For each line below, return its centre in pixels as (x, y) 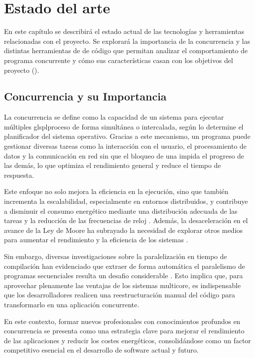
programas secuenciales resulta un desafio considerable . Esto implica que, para (124, 276)
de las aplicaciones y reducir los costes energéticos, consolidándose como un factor (127, 340)
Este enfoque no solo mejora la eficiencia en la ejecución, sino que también (116, 191)
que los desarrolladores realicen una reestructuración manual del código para (120, 295)
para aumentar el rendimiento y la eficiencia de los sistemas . (96, 240)
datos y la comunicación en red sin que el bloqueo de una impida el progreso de (124, 155)
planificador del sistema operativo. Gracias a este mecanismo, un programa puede (127, 136)
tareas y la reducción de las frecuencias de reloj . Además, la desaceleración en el (126, 220)
